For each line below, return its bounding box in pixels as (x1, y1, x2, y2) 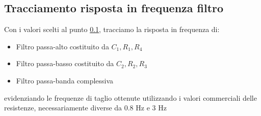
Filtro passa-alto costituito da (16, 41, 109, 51)
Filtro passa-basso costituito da (16, 58, 114, 69)
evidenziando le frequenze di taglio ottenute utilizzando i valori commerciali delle (4, 92, 257, 103)
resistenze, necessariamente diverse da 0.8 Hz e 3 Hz (4, 102, 167, 113)
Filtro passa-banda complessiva (16, 75, 114, 85)
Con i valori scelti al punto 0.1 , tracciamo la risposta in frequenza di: (4, 24, 220, 35)
